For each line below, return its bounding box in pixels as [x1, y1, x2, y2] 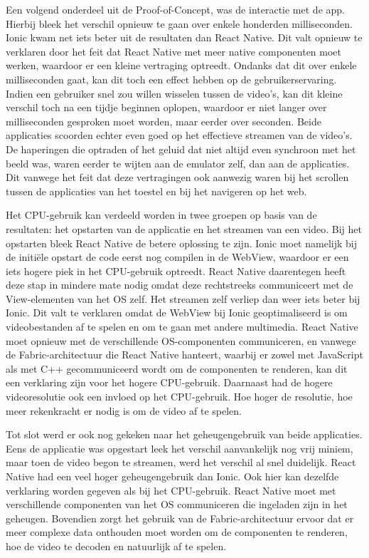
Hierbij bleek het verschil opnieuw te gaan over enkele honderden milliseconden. [6, 16, 353, 31]
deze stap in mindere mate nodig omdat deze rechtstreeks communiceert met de [6, 277, 353, 292]
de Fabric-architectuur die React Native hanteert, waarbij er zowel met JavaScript [6, 347, 363, 362]
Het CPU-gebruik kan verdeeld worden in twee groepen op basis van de [6, 207, 317, 222]
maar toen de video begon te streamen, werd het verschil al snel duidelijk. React [6, 455, 356, 470]
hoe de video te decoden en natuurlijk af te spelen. [6, 538, 227, 553]
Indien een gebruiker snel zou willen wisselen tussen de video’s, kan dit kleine [6, 86, 343, 100]
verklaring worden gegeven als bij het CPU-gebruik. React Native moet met [6, 482, 336, 497]
